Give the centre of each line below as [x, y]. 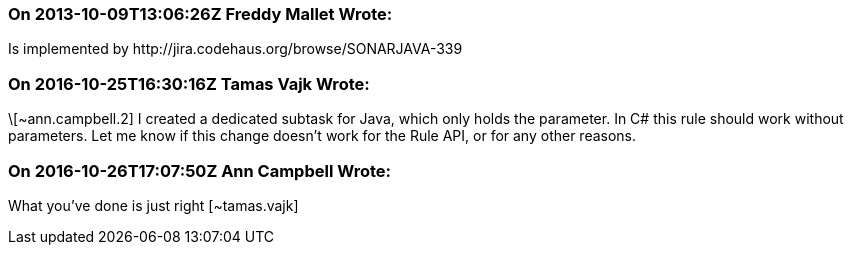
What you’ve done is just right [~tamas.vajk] [153, 205]
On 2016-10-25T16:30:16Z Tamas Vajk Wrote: [189, 83]
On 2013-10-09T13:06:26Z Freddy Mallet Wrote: [200, 14]
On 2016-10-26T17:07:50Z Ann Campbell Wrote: [199, 170]
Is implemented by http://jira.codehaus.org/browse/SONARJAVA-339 [235, 49]
